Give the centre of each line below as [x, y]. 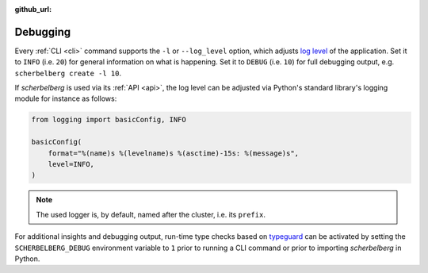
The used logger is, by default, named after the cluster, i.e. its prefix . [151, 214]
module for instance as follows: [66, 98]
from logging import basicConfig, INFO [109, 120]
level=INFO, [71, 164]
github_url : [33, 9]
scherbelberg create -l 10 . [68, 73]
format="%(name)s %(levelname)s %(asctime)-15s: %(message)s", [174, 153]
